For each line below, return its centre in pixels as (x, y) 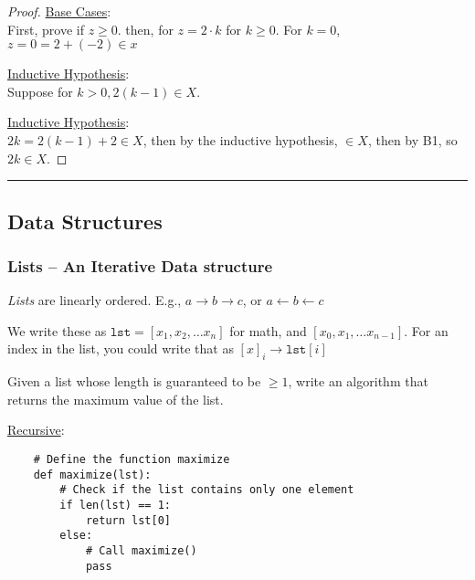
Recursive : (36, 430)
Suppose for (40, 91)
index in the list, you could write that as (121, 348)
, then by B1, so (412, 139)
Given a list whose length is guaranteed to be (134, 381)
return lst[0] (128, 520)
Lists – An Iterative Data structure (140, 265)
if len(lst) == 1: (115, 505)
